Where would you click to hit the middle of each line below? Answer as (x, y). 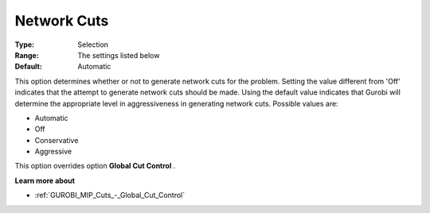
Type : (25, 45)
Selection (93, 45)
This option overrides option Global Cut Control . (95, 166)
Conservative (57, 140)
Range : (27, 55)
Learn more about (45, 180)
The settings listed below (119, 55)
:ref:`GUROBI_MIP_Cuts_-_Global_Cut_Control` (110, 196)
